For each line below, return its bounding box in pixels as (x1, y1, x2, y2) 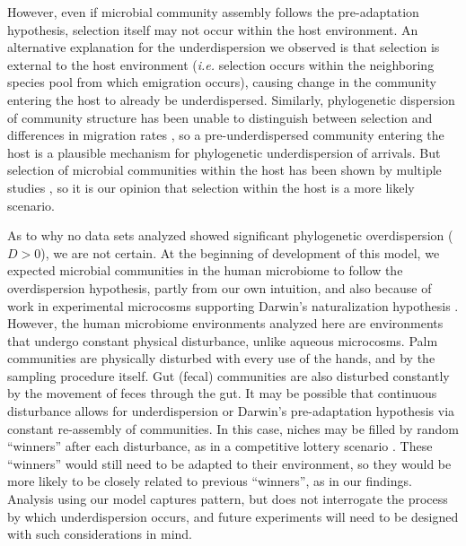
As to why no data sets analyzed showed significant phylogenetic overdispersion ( (7, 226, 453, 245)
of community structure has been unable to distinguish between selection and (7, 108, 433, 126)
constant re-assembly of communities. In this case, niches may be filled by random (7, 419, 460, 438)
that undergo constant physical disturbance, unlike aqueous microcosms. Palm (7, 331, 438, 350)
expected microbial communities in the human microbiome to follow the (7, 261, 403, 280)
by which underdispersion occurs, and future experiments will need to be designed (7, 507, 459, 525)
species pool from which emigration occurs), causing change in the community (7, 73, 436, 91)
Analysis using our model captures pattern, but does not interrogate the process (7, 490, 448, 508)
